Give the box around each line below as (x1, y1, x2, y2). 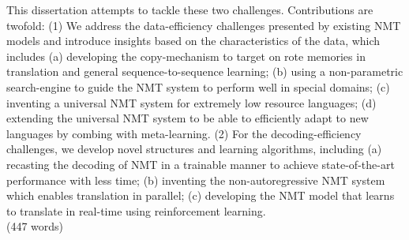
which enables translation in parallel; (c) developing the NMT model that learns (6, 187, 395, 204)
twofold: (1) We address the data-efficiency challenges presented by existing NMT (6, 17, 401, 33)
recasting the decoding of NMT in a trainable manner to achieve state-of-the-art (6, 156, 395, 172)
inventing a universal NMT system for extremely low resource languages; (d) (6, 94, 377, 111)
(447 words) (6, 218, 64, 234)
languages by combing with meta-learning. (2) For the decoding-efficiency (6, 125, 362, 141)
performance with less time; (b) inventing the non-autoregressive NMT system (6, 171, 385, 188)
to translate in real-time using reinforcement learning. (6, 202, 266, 219)
